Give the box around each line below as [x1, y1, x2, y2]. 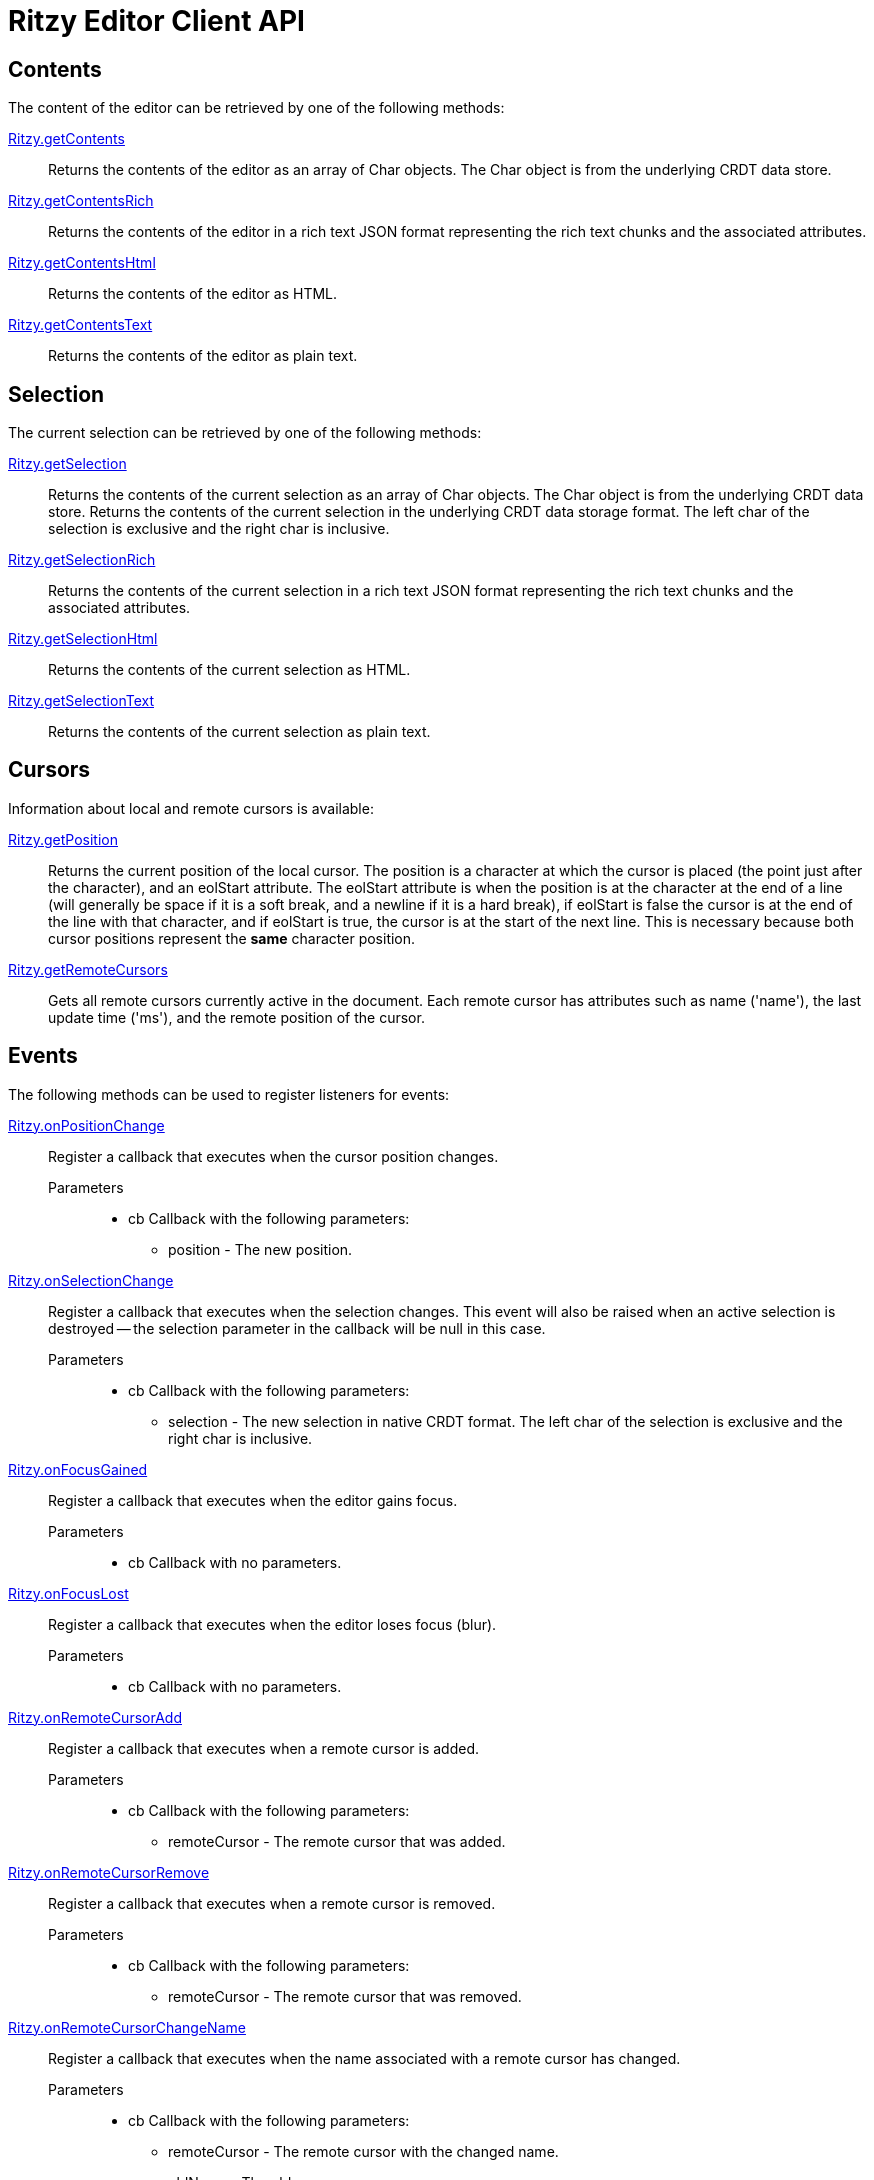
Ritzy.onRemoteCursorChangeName [8, 2018, 246, 2036]
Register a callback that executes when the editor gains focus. [48, 1491, 458, 1509]
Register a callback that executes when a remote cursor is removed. [48, 1894, 496, 1912]
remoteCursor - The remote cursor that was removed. [168, 1987, 522, 2005]
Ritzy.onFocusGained [8, 1460, 148, 1478]
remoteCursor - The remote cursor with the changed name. [168, 2142, 559, 2160]
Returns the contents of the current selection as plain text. [48, 723, 431, 741]
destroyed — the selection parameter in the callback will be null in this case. [48, 1319, 546, 1337]
